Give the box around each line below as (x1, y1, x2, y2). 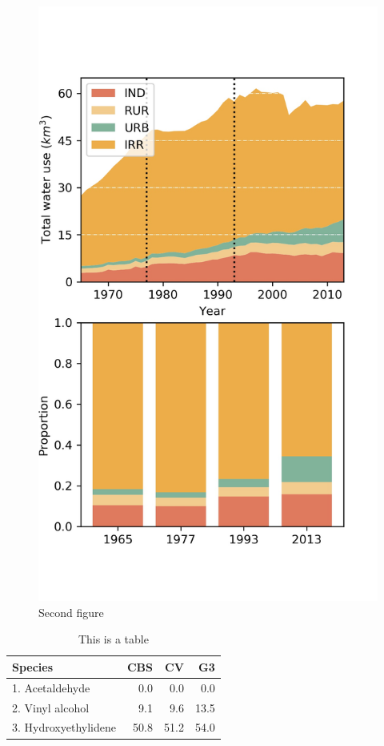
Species (12, 658, 54, 675)
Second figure (38, 603, 104, 620)
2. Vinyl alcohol (12, 699, 90, 716)
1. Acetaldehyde (12, 679, 90, 696)
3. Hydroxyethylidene (12, 719, 116, 736)
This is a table (78, 631, 149, 647)
